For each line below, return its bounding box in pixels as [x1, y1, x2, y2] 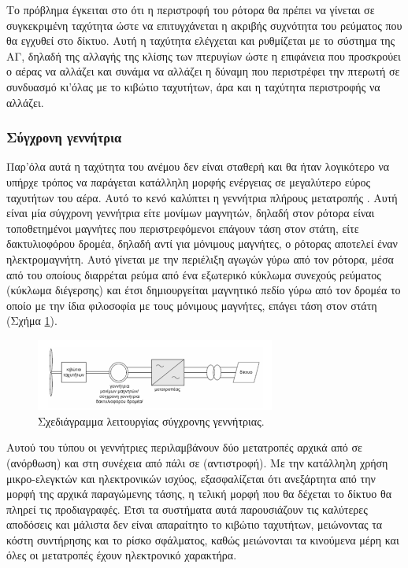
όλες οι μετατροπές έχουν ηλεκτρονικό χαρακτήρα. [6, 547, 237, 563]
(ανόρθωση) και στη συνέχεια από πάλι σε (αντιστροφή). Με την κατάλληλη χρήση [6, 454, 388, 470]
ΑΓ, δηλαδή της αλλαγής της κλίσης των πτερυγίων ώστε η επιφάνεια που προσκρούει [6, 47, 401, 64]
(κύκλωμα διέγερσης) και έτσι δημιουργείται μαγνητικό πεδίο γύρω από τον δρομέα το [6, 282, 401, 298]
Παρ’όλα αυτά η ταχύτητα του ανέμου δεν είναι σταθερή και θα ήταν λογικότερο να [6, 158, 390, 175]
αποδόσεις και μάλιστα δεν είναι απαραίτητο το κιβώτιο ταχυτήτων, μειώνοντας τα [6, 516, 383, 533]
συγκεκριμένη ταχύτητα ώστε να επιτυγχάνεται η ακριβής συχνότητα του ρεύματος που [6, 17, 402, 33]
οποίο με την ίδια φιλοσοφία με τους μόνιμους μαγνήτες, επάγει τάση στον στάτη [6, 297, 377, 313]
